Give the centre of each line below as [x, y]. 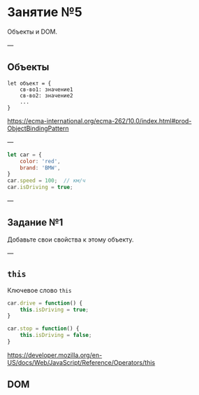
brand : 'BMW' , [40, 168]
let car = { [24, 155]
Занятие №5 [45, 12]
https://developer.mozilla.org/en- [55, 355]
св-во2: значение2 [46, 95]
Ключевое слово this [39, 290]
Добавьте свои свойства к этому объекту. [71, 240]
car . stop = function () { [43, 329]
